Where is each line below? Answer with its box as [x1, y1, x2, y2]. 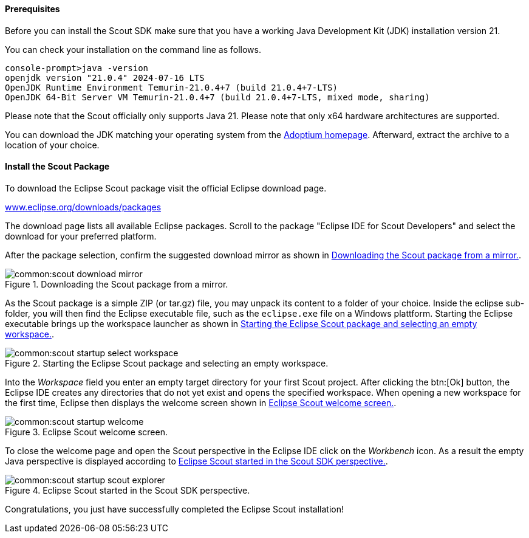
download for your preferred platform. [5, 230, 157, 241]
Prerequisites [5, 4, 60, 14]
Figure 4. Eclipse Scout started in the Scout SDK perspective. [5, 485, 250, 495]
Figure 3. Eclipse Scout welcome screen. [5, 426, 168, 437]
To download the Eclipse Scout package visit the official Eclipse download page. [5, 182, 327, 193]
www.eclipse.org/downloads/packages [5, 201, 162, 212]
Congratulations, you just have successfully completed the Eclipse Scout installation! [5, 503, 344, 514]
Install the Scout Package [5, 161, 110, 172]
